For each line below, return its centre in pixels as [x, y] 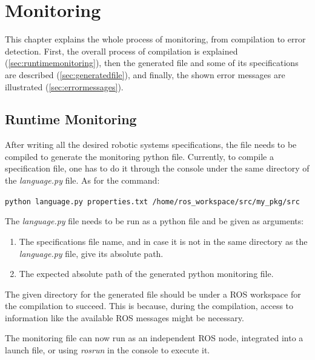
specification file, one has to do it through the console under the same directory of [157, 168]
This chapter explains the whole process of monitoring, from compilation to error [155, 39]
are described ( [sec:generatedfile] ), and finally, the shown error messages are [145, 74]
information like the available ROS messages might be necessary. [124, 317]
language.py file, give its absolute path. [91, 253]
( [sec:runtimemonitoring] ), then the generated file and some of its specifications [152, 63]
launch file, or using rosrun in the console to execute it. [108, 350]
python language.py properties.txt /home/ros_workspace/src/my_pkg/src [152, 202]
